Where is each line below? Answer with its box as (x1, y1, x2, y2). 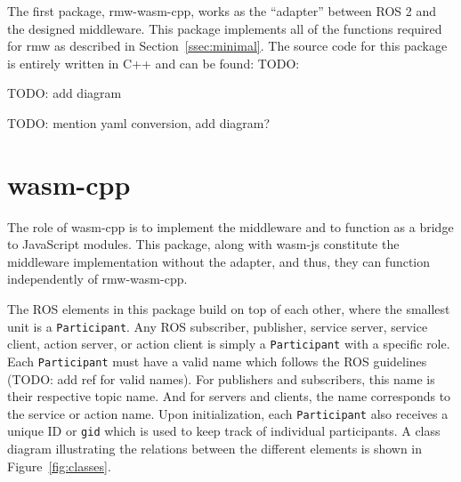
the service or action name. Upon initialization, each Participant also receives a (7, 404, 449, 422)
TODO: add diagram (7, 84, 122, 102)
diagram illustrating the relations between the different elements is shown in (7, 439, 423, 458)
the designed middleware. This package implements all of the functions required (7, 19, 442, 37)
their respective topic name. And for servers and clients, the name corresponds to (7, 387, 451, 406)
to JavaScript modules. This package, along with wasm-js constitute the (7, 235, 400, 253)
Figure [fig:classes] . (7, 456, 111, 475)
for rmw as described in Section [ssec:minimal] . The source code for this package (7, 36, 448, 55)
